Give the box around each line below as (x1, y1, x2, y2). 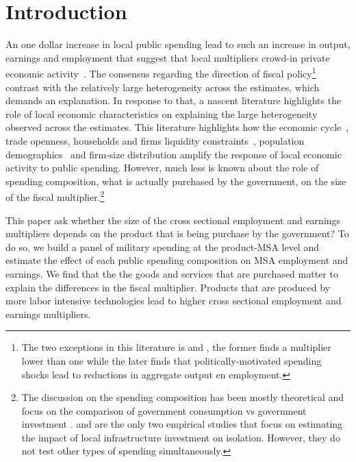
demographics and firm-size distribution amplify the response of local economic (5, 147, 342, 161)
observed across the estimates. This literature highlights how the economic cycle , (5, 120, 349, 134)
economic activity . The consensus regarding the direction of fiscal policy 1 (5, 64, 316, 80)
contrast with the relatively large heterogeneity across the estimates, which (5, 80, 320, 94)
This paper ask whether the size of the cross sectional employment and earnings (5, 212, 341, 227)
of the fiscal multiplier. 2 (5, 188, 105, 204)
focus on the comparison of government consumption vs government (21, 403, 307, 417)
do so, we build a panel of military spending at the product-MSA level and (5, 239, 319, 254)
